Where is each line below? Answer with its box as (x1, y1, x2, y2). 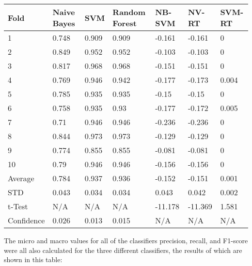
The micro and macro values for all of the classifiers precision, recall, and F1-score (4, 235, 248, 245)
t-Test (8, 201, 28, 212)
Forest (112, 17, 137, 29)
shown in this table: (4, 254, 63, 265)
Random (112, 6, 146, 17)
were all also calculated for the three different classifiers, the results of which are (4, 245, 242, 255)
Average (8, 172, 34, 184)
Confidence (8, 215, 45, 226)
